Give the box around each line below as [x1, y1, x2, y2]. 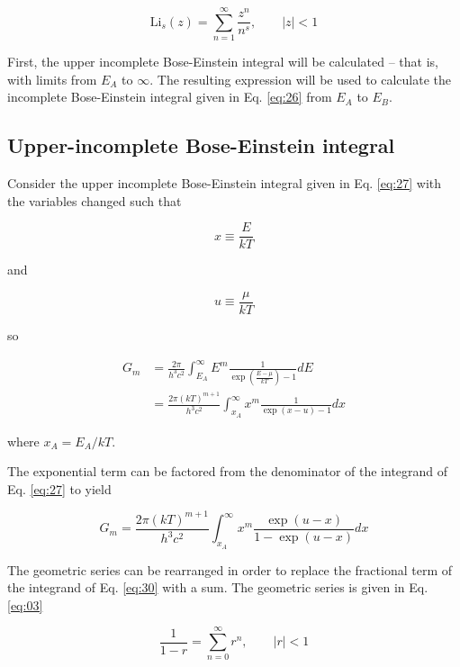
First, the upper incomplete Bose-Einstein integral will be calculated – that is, [7, 52, 438, 71]
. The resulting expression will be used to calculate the [149, 69, 452, 88]
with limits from [7, 69, 97, 88]
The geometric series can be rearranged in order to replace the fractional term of [7, 560, 453, 579]
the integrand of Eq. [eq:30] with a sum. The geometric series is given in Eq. [7, 578, 428, 597]
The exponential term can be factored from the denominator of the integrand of [7, 462, 448, 481]
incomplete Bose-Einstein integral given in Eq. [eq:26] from [7, 87, 332, 106]
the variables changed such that [7, 191, 182, 210]
